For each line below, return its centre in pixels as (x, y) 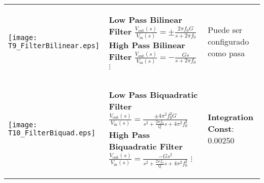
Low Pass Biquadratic (153, 94)
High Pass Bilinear (147, 45)
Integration (230, 117)
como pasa (226, 53)
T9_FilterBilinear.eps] (54, 45)
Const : (221, 129)
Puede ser (225, 30)
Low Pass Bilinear (145, 20)
